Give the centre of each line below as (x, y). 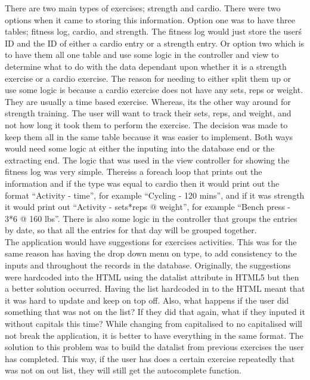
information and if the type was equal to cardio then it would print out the (142, 183)
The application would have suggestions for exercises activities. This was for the (151, 241)
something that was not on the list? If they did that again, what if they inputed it (155, 312)
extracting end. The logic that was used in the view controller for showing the (147, 160)
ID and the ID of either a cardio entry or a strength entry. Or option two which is (155, 43)
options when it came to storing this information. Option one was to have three (150, 19)
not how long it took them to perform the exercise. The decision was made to (146, 124)
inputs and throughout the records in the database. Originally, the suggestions (148, 265)
